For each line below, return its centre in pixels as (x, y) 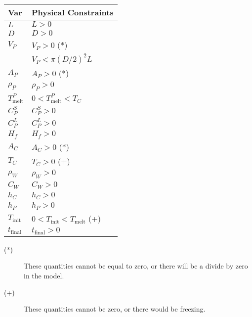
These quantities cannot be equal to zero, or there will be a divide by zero (136, 266)
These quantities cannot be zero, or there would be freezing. (115, 309)
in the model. (44, 276)
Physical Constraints (73, 12)
